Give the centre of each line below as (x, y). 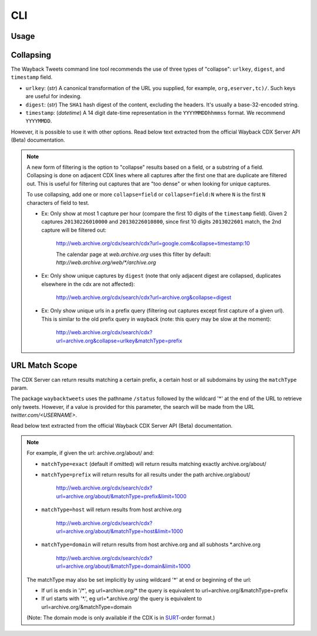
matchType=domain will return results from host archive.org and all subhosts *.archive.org (151, 545)
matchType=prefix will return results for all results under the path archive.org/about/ (146, 475)
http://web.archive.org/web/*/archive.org (106, 262)
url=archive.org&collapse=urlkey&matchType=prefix (119, 341)
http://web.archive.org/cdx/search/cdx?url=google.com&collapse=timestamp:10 (153, 244)
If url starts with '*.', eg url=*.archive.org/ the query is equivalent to (122, 599)
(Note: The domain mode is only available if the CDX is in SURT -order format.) (121, 618)
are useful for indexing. (53, 96)
